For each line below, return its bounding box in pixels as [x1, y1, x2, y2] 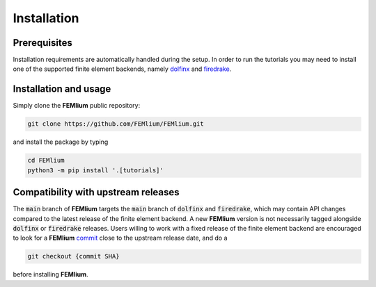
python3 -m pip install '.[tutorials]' [27, 166, 164, 174]
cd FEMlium [27, 156, 65, 165]
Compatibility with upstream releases [13, 186, 180, 198]
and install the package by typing [13, 138, 109, 146]
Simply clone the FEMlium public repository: [13, 101, 141, 110]
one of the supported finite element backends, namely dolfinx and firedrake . [13, 65, 232, 73]
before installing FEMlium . [13, 270, 88, 279]
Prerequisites [13, 37, 72, 49]
